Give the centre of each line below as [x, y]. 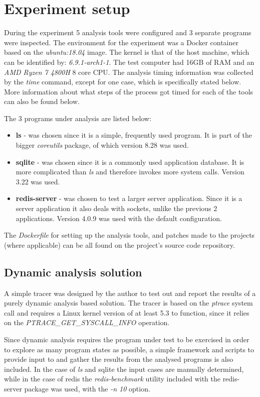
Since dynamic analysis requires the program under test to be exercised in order [127, 339]
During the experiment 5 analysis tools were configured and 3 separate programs [128, 32]
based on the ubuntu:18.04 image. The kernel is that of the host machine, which [127, 52]
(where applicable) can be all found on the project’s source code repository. [119, 244]
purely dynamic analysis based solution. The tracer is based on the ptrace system [128, 303]
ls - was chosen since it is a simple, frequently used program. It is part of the [134, 135]
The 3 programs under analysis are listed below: [78, 118]
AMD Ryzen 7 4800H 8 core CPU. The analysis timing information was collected [129, 72]
